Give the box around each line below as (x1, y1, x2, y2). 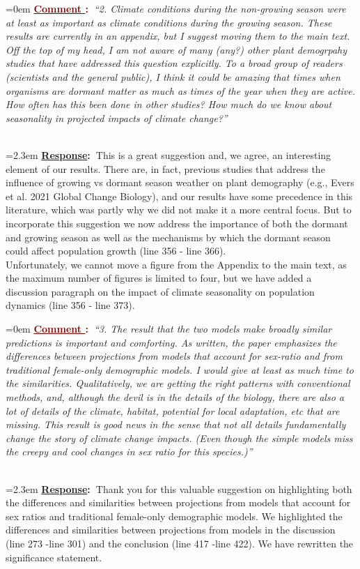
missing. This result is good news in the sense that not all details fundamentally (6, 417, 346, 432)
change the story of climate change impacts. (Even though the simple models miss (6, 430, 353, 445)
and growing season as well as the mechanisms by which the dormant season (6, 229, 331, 244)
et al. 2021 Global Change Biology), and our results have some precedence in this (6, 188, 353, 203)
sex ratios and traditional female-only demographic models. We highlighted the (6, 508, 343, 523)
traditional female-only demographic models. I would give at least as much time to (6, 362, 354, 377)
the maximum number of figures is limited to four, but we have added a (6, 271, 312, 285)
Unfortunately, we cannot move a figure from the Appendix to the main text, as (6, 257, 347, 271)
